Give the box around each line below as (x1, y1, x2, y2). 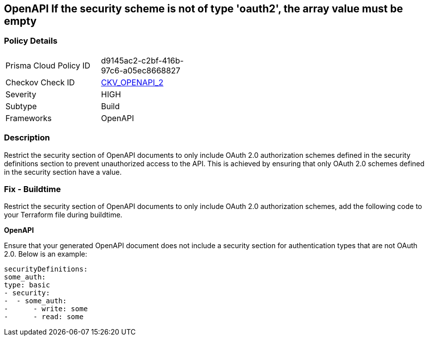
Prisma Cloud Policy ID (5, 60, 90, 70)
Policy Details (4, 36, 58, 46)
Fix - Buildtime (4, 184, 61, 194)
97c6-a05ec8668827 (101, 65, 181, 75)
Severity (5, 89, 36, 99)
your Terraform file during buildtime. (4, 210, 123, 219)
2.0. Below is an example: (4, 250, 87, 259)
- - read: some (4, 313, 84, 321)
